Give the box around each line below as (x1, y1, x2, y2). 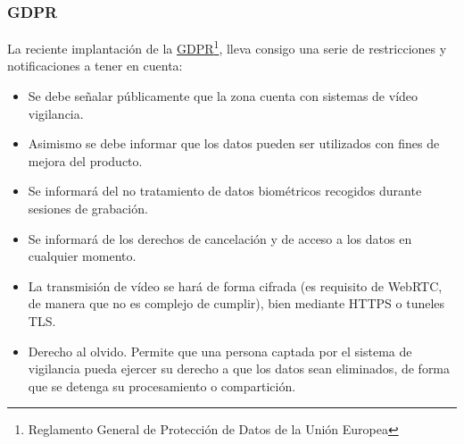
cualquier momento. (28, 247, 137, 265)
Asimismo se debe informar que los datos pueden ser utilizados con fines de (28, 134, 440, 153)
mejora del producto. (28, 151, 143, 170)
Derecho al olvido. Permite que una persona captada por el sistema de (28, 341, 412, 360)
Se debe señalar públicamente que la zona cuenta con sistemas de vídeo (28, 87, 418, 105)
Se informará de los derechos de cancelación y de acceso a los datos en (28, 229, 412, 247)
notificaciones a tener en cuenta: (7, 56, 183, 75)
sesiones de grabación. (28, 199, 148, 218)
